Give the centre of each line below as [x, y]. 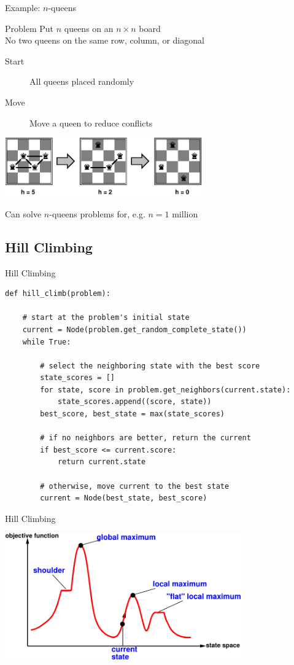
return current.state [102, 462]
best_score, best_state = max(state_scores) [132, 414]
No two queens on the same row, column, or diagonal [105, 40]
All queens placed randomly [82, 81]
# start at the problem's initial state [106, 318]
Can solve [23, 213]
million [185, 213]
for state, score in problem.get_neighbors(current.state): [165, 390]
